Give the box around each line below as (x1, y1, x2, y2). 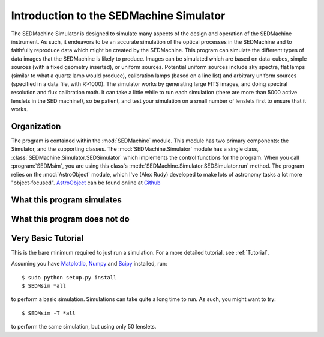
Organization (11, 121, 61, 132)
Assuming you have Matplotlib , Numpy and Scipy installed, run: (11, 260, 167, 267)
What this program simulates (11, 195, 122, 205)
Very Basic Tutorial (11, 233, 84, 243)
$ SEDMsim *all (22, 282, 67, 290)
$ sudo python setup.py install (22, 274, 117, 281)
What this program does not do (11, 214, 130, 224)
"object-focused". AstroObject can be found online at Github (11, 179, 161, 186)
